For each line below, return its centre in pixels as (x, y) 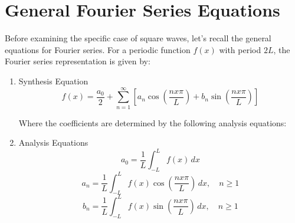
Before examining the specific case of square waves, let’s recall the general (138, 38)
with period (240, 49)
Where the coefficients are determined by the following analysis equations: (153, 122)
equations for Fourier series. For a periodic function (98, 49)
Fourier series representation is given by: (78, 61)
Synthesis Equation (53, 81)
